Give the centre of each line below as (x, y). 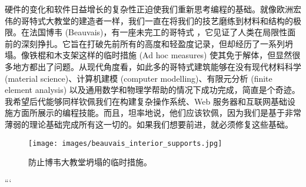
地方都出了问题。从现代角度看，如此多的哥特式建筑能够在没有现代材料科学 (157, 66)
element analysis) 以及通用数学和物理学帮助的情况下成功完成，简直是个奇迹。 (152, 90)
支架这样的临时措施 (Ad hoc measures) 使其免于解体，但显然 (177, 55)
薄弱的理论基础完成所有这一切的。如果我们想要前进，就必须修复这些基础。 (149, 124)
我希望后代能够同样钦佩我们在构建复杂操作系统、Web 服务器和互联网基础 (146, 101)
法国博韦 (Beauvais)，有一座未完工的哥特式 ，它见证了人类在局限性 (158, 32)
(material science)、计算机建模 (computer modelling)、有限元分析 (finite (139, 78)
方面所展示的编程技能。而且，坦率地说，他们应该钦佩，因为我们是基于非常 (157, 113)
